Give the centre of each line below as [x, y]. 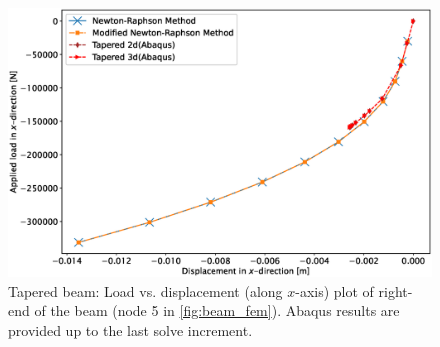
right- [395, 290]
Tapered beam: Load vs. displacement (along [145, 290]
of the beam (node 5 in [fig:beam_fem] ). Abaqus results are [217, 310]
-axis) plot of [334, 290]
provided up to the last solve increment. [130, 329]
